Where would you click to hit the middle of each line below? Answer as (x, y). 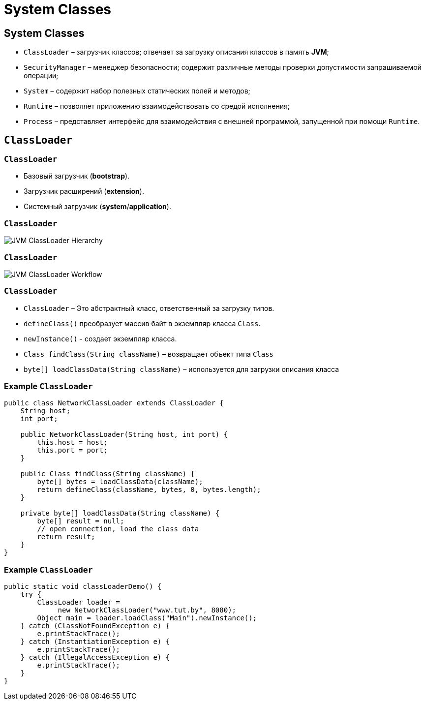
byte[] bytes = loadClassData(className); (120, 482)
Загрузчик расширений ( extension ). (84, 191)
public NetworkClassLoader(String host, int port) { (124, 435)
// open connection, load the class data (118, 529)
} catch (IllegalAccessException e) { (95, 658)
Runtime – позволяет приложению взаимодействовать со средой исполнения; (157, 106)
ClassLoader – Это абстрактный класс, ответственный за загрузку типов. (149, 308)
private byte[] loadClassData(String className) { (120, 513)
